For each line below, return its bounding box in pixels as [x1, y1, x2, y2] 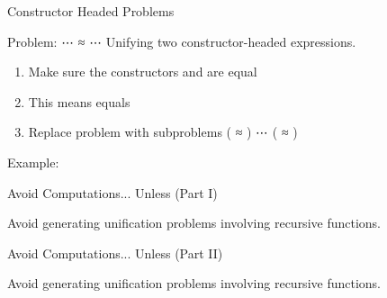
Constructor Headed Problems [7, 2, 175, 20]
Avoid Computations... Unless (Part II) [7, 243, 223, 262]
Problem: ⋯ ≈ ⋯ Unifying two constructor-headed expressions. [7, 32, 356, 50]
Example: [7, 152, 59, 171]
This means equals [28, 92, 130, 111]
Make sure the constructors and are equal [28, 62, 257, 81]
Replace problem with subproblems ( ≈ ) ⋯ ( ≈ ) [28, 122, 298, 141]
